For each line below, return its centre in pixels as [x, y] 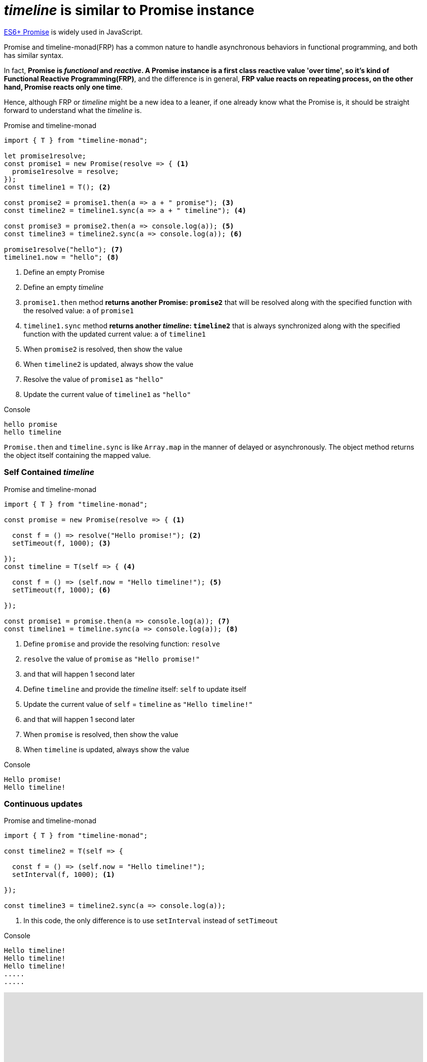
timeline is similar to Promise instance [129, 10]
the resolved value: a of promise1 [79, 310]
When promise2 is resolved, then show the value [103, 349]
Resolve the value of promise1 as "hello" [94, 379]
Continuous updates [43, 804]
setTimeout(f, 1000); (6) [61, 590]
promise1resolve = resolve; [66, 171]
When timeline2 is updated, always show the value [108, 364]
